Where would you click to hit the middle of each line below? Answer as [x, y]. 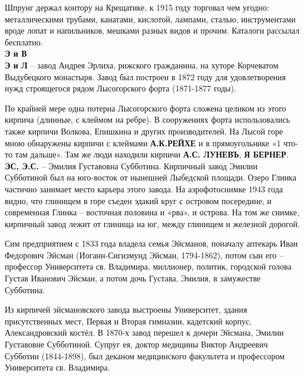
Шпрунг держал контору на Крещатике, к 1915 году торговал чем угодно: [137, 7]
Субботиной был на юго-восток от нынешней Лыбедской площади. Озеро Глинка [151, 177]
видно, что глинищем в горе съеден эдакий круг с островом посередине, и [138, 200]
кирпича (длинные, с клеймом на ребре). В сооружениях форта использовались [148, 119]
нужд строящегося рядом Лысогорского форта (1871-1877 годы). [120, 88]
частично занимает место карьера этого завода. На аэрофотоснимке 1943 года [144, 188]
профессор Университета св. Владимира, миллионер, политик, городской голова [148, 266]
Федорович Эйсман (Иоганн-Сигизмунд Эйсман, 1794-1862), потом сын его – [144, 255]
